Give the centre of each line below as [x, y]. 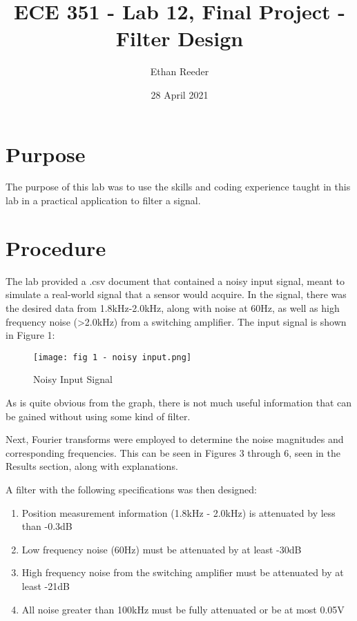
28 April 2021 [180, 94]
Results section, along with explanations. [92, 466]
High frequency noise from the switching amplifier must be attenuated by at [183, 572]
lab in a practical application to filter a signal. [103, 200]
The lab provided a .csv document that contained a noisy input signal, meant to [175, 280]
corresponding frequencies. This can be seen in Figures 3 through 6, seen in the [173, 452]
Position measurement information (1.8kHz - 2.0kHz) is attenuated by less [178, 512]
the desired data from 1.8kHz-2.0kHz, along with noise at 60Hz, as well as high [173, 307]
